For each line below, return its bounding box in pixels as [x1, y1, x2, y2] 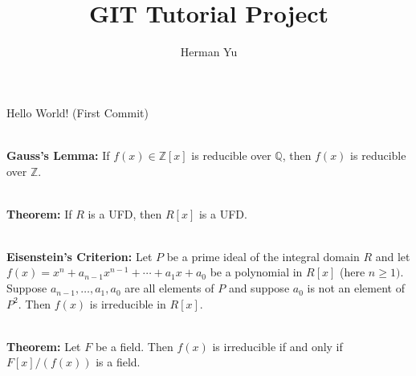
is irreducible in [89, 295, 166, 312]
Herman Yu [180, 43, 238, 60]
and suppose [228, 280, 290, 296]
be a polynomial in [210, 264, 303, 280]
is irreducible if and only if [212, 337, 343, 354]
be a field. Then [95, 337, 173, 354]
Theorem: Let [6, 337, 81, 354]
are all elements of [124, 280, 214, 296]
